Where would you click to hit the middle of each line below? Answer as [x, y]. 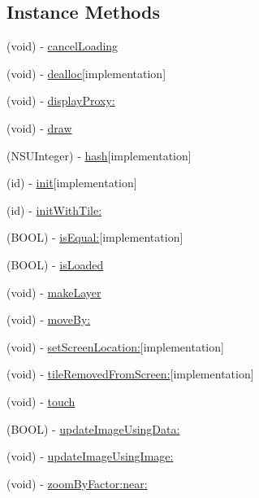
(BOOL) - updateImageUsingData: [93, 428]
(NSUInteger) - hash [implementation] [99, 155]
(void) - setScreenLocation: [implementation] [115, 346]
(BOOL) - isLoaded [55, 264]
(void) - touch [41, 401]
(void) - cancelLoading [63, 46]
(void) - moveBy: [49, 319]
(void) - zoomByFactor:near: [77, 483]
